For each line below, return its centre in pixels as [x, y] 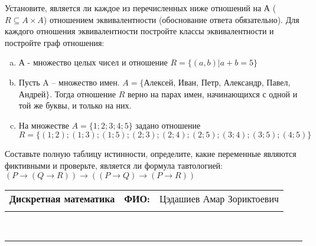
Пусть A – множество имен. [69, 82]
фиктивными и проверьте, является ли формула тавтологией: [114, 165]
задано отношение [168, 125]
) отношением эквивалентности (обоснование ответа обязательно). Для [171, 19]
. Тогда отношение [83, 94]
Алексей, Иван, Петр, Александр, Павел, [217, 82]
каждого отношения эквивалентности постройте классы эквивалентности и [139, 31]
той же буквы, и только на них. [75, 105]
